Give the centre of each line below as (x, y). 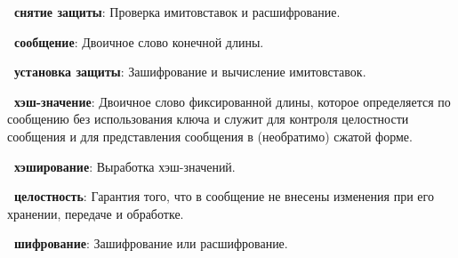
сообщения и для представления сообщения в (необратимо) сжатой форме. (210, 136)
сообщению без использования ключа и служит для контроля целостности (208, 119)
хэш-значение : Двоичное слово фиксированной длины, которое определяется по (233, 101)
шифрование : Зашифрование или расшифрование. (151, 243)
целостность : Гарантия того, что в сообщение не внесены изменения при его (224, 196)
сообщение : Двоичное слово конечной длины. (139, 41)
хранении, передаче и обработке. (96, 213)
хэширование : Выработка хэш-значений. (125, 166)
